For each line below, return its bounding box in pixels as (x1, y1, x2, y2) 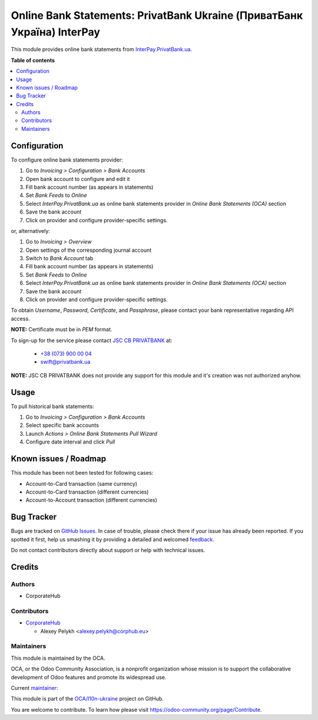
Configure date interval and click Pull (25, 438, 115, 445)
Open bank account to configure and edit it (25, 175, 130, 182)
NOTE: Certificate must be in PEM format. (11, 326, 112, 333)
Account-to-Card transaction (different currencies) (25, 488, 149, 495)
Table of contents (11, 57, 55, 64)
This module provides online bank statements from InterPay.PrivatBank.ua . (11, 46, 193, 53)
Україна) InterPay (11, 25, 100, 38)
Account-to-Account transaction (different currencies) (25, 497, 157, 504)
